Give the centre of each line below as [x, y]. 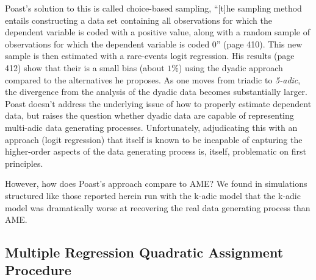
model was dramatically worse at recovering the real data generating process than [158, 207]
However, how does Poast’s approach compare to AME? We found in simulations [156, 184]
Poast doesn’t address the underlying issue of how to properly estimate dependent [158, 103]
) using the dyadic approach [231, 67]
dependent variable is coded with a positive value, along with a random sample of [158, 32]
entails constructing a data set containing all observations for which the [139, 20]
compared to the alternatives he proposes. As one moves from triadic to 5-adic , [153, 79]
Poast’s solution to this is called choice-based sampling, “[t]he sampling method [153, 8]
